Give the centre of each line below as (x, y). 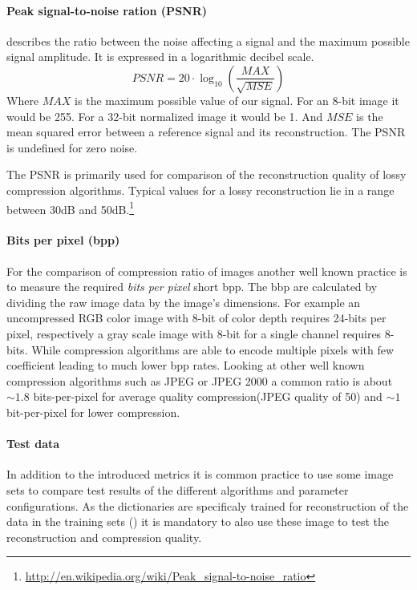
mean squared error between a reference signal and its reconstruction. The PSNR (206, 132)
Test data (33, 444)
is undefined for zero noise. (72, 147)
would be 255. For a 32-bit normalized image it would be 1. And (165, 116)
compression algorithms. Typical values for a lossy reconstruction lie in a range (200, 190)
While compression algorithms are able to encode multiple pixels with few (213, 349)
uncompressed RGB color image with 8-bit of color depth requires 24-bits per (196, 318)
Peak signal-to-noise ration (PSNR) (107, 10)
